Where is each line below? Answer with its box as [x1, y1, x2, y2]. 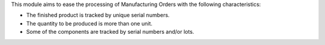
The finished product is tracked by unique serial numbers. [26, 12, 170, 19]
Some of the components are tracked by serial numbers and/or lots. [26, 28, 194, 36]
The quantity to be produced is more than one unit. [26, 20, 153, 27]
